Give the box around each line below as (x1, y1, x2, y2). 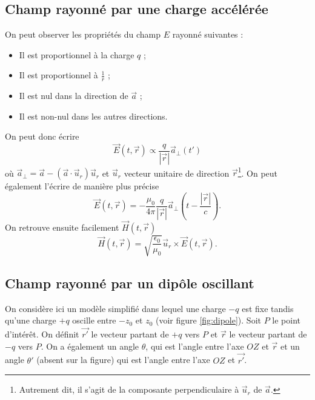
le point (272, 314, 300, 327)
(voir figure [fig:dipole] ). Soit (156, 314, 261, 327)
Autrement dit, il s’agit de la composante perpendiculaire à (19, 383, 239, 396)
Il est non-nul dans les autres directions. (19, 109, 168, 122)
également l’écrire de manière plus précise (5, 180, 159, 192)
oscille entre (72, 314, 116, 327)
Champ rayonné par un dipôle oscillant (5, 274, 254, 292)
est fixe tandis (242, 302, 294, 314)
